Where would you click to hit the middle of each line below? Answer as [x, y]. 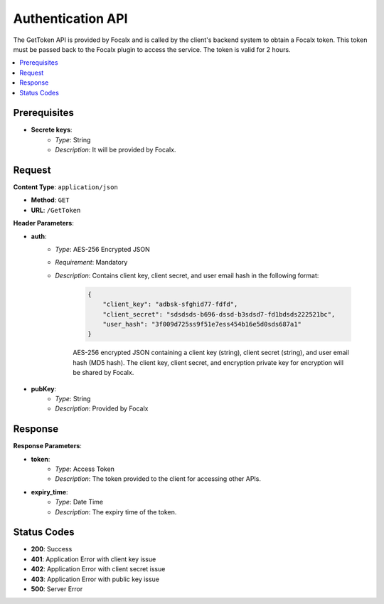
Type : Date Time [79, 502]
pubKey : [44, 388]
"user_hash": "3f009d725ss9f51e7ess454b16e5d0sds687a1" [202, 324]
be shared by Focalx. [103, 373]
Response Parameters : [47, 446]
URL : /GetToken [56, 210]
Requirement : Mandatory [91, 263]
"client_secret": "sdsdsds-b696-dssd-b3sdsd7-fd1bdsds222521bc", [219, 314]
